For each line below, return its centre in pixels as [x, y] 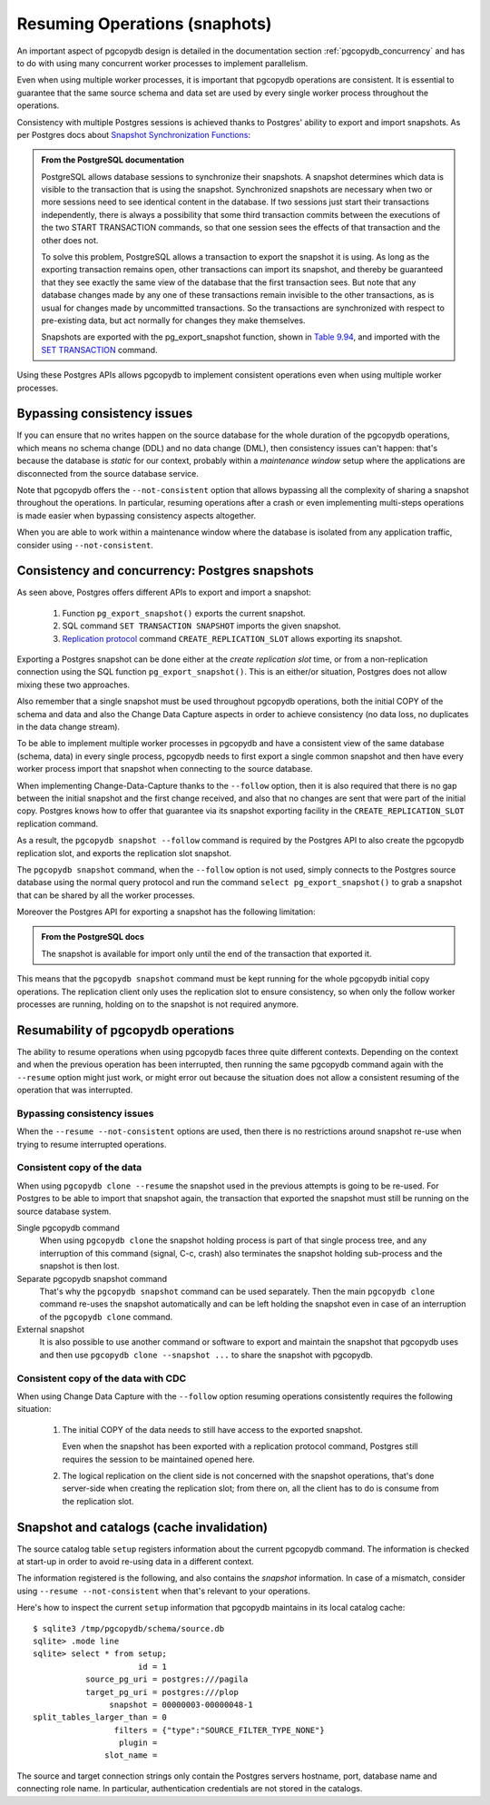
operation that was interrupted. [75, 1090]
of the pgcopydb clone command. [106, 1317]
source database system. [64, 1211]
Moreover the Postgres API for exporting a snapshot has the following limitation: [167, 912]
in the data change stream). [69, 726]
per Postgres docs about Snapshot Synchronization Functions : [134, 134]
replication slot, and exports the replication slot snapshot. [124, 853]
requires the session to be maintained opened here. [159, 1459]
